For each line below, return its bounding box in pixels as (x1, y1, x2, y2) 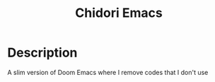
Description (7, 45, 78, 61)
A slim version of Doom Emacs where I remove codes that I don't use (7, 68, 209, 76)
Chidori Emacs (75, 5, 163, 21)
